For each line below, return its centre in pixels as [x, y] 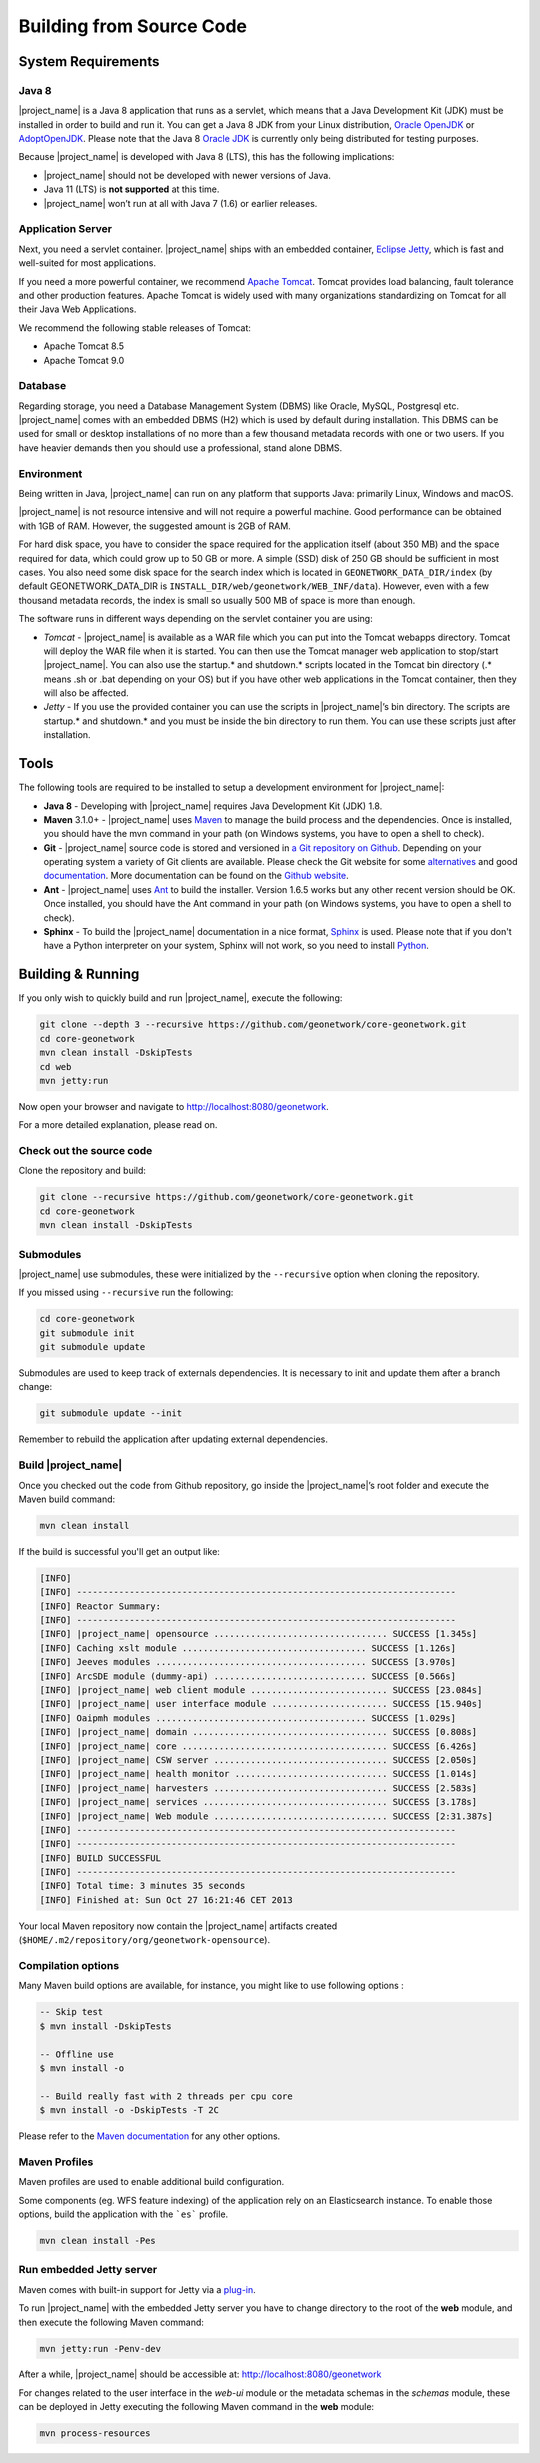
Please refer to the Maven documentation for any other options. [149, 2136]
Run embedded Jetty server [88, 2270]
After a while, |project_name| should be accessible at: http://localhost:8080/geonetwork [200, 2374]
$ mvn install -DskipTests [105, 2026]
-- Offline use [76, 2054]
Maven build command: [67, 1499]
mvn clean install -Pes [98, 2240]
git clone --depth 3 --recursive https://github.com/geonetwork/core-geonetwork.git [253, 1024]
